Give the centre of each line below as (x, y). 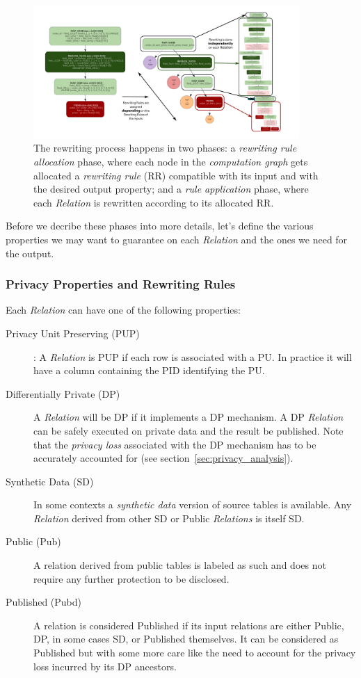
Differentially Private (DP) (63, 393)
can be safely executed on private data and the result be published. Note (188, 430)
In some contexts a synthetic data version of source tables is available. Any (193, 505)
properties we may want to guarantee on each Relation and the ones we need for (177, 239)
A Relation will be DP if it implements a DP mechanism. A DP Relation (188, 417)
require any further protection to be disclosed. (131, 578)
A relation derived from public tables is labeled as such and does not (180, 565)
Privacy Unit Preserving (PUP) (73, 333)
